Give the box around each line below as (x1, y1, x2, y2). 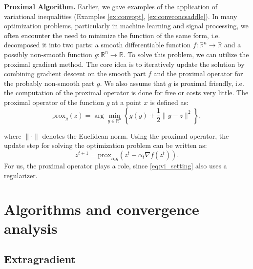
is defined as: (150, 97, 189, 107)
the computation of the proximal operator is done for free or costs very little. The (4, 87, 249, 98)
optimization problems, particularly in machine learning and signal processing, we (4, 21, 249, 31)
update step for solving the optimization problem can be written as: (4, 140, 207, 150)
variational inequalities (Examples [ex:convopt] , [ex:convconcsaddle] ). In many (4, 11, 237, 21)
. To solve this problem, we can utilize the (123, 49, 249, 59)
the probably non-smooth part (4, 78, 95, 88)
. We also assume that (100, 78, 166, 88)
